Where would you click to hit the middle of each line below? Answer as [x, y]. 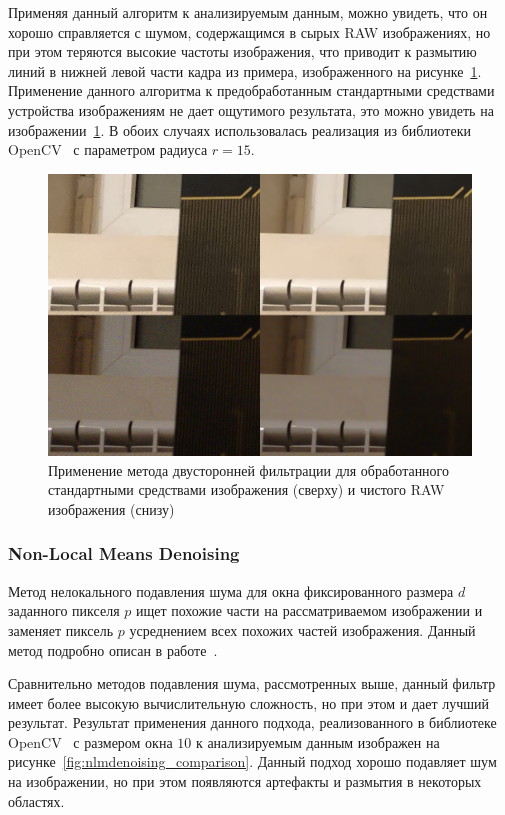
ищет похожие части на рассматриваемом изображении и [309, 610]
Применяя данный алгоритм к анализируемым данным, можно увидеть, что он [248, 12]
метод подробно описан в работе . [113, 649]
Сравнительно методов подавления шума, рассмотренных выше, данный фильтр [252, 683]
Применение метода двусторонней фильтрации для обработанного [249, 469]
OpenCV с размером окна [90, 741]
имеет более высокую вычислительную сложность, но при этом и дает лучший [248, 702]
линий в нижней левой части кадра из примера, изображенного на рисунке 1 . [245, 70]
